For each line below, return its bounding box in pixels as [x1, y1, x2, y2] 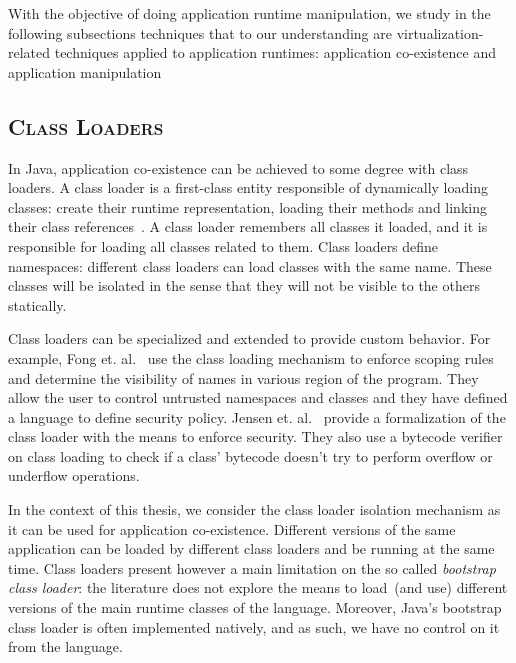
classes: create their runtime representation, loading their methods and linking [8, 196, 487, 217]
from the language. [8, 636, 123, 657]
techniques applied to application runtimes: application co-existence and [54, 42, 496, 63]
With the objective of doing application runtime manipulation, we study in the [8, 3, 491, 23]
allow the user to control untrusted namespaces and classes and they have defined [8, 387, 508, 408]
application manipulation [8, 61, 162, 82]
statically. [8, 294, 67, 315]
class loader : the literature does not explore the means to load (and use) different [8, 577, 508, 598]
